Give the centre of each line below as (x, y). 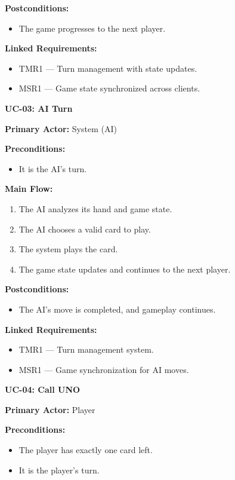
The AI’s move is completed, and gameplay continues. (117, 309)
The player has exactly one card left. (86, 450)
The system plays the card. (68, 249)
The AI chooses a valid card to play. (85, 229)
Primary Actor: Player (50, 409)
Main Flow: (29, 189)
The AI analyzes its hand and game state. (95, 208)
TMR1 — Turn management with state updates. (108, 68)
